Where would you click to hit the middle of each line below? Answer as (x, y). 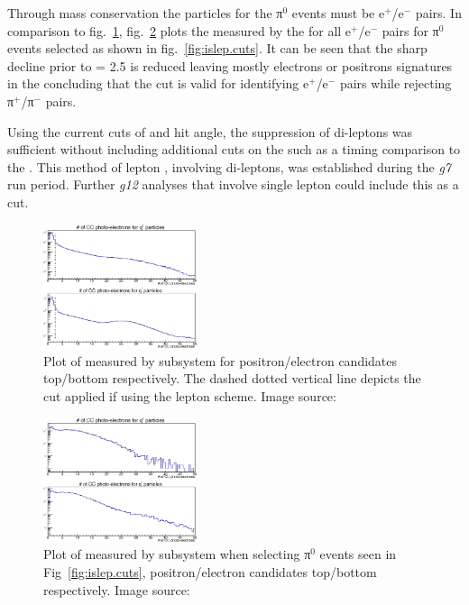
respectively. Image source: (117, 589)
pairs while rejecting (395, 83)
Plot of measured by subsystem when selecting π (177, 554)
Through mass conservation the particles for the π (145, 13)
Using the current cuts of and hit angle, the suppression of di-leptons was (210, 131)
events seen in (358, 554)
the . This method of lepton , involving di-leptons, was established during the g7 (230, 166)
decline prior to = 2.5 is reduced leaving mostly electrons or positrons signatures (230, 65)
